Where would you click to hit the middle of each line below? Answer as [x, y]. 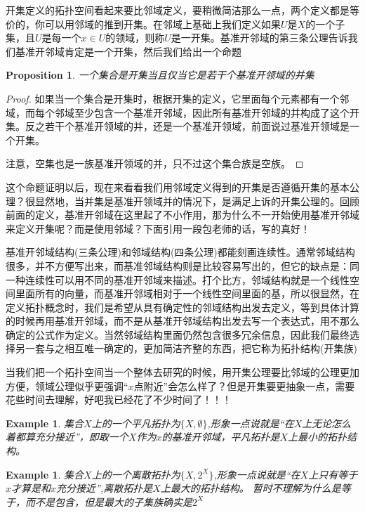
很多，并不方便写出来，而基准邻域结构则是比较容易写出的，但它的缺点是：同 [182, 265]
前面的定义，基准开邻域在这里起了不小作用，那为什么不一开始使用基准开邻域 [182, 215]
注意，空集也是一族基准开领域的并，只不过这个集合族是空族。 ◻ [155, 163]
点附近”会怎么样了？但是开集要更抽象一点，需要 [244, 385]
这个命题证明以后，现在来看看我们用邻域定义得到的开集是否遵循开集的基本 [178, 187]
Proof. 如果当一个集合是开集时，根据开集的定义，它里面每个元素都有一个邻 [178, 98]
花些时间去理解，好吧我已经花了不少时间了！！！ [119, 400]
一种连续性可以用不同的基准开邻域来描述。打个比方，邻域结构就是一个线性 [178, 279]
